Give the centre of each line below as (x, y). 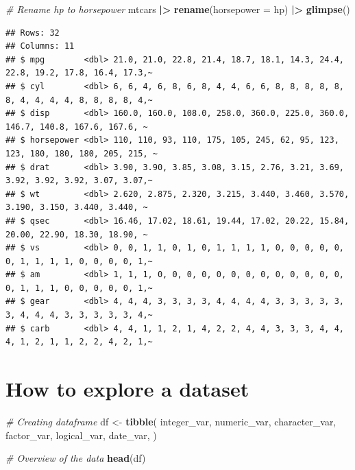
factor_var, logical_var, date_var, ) (81, 435)
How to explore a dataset (127, 389)
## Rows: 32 (33, 33)
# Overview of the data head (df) (76, 458)
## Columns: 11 (40, 46)
